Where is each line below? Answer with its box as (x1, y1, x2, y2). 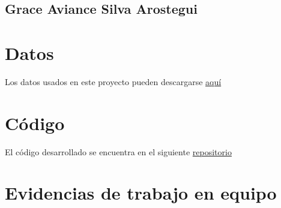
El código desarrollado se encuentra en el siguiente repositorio (5, 145, 232, 158)
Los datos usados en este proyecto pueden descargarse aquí (5, 75, 222, 88)
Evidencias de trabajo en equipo (5, 180, 277, 205)
